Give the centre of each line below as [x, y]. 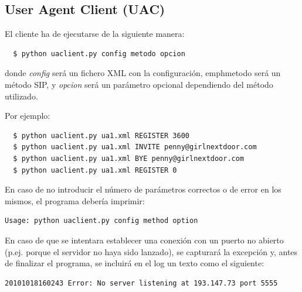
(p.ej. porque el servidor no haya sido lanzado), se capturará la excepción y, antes [151, 251]
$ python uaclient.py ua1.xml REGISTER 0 [95, 170]
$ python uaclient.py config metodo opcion [99, 54]
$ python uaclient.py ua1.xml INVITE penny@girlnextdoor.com [135, 147]
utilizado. [21, 96]
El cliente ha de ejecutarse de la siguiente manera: [95, 34]
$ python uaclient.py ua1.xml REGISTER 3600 [101, 135]
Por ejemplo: [28, 116]
